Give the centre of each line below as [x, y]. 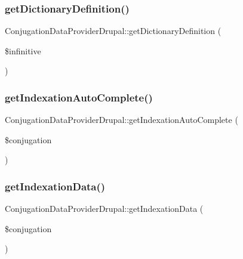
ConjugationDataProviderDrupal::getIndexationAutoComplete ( [121, 120]
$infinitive [23, 50]
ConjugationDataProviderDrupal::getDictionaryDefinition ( [113, 31]
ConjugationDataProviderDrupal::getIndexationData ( [104, 209]
